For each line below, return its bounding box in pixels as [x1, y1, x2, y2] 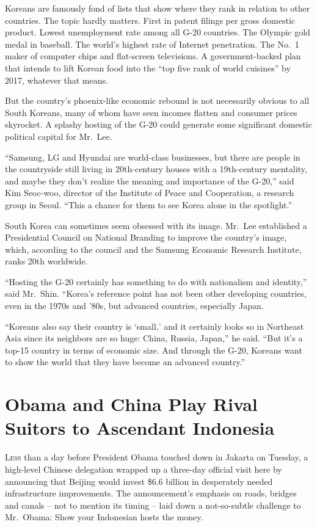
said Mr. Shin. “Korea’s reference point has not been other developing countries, [5, 287, 307, 300]
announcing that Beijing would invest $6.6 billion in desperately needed [5, 474, 273, 487]
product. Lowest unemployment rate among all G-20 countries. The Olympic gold [5, 26, 310, 38]
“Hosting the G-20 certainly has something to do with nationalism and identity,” [5, 275, 307, 288]
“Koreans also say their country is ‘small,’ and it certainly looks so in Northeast [5, 319, 304, 332]
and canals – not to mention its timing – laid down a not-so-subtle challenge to [5, 498, 301, 511]
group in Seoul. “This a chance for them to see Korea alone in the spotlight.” [5, 198, 293, 211]
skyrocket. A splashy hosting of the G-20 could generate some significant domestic [5, 118, 312, 131]
